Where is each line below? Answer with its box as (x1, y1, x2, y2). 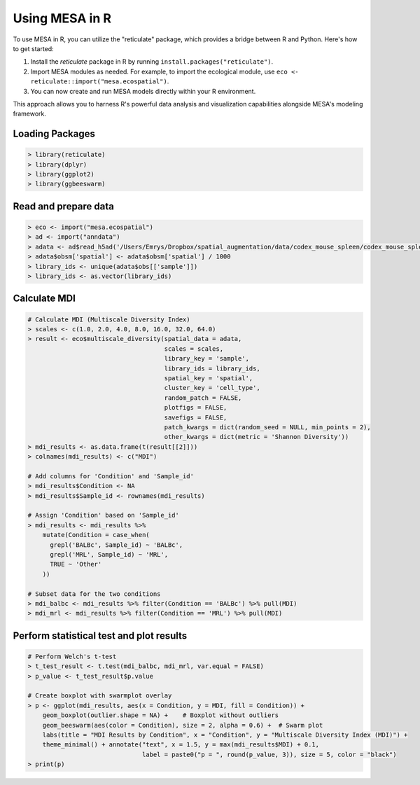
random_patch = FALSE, (164, 394, 242, 402)
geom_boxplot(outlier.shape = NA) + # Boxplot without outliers (42, 711, 279, 719)
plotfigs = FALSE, (164, 403, 227, 412)
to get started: (13, 44, 54, 53)
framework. (13, 109, 47, 118)
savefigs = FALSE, (164, 413, 227, 422)
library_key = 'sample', (164, 354, 250, 363)
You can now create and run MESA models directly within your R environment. (30, 87, 256, 95)
